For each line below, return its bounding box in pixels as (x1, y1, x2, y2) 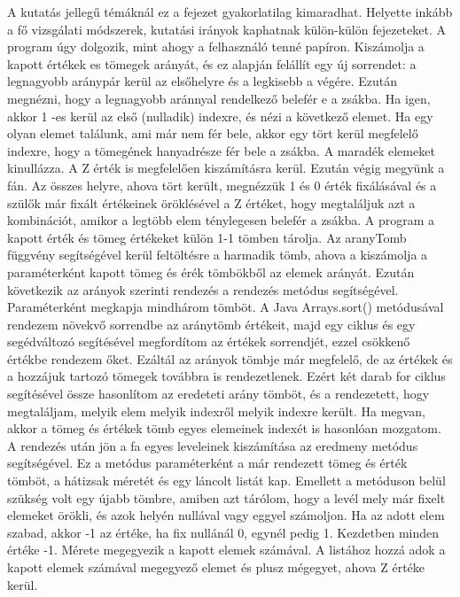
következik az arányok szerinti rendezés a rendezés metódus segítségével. (7, 280, 399, 298)
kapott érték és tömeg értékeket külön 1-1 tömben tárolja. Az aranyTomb (7, 228, 407, 246)
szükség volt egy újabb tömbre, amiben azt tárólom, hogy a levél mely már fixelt (7, 488, 446, 507)
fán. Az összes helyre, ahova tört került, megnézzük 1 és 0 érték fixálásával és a (7, 175, 437, 194)
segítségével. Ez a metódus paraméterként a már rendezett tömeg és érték (7, 454, 408, 472)
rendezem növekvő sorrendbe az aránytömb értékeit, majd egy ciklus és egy (7, 314, 416, 333)
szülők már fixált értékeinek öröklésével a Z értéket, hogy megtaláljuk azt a (7, 193, 416, 212)
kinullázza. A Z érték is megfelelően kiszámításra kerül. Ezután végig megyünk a (7, 159, 445, 177)
